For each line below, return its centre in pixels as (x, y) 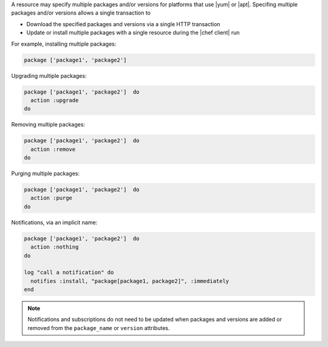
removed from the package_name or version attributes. (99, 328)
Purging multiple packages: (46, 174)
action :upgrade (55, 100)
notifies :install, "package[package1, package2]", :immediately (130, 281)
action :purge (52, 198)
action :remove (53, 149)
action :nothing (55, 247)
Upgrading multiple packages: (49, 75)
